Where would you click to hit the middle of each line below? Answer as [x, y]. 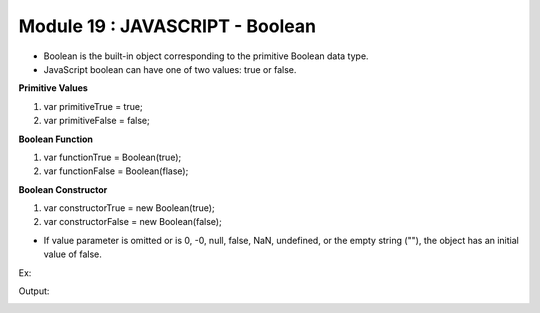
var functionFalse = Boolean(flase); [116, 171]
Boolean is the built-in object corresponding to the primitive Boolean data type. [206, 56]
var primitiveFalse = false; [96, 121]
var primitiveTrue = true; [93, 106]
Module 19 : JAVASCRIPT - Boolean [167, 26]
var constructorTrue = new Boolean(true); [129, 208]
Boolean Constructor [63, 189]
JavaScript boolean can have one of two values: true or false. [170, 69]
